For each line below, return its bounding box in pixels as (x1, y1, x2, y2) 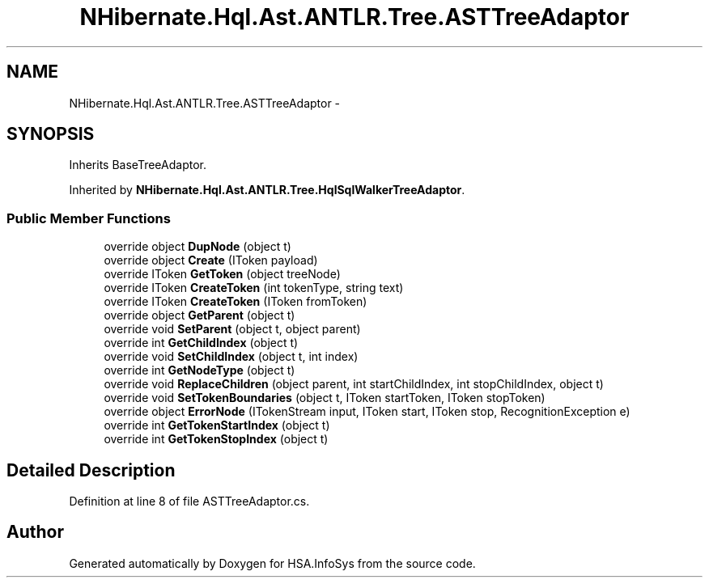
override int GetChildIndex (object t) (104, 336, 299, 350)
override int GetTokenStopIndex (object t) (104, 432, 329, 446)
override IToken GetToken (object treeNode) (104, 267, 341, 281)
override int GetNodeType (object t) (104, 363, 295, 378)
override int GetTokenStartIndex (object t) (104, 418, 330, 433)
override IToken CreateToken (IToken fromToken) (104, 294, 367, 309)
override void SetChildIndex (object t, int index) (104, 349, 359, 364)
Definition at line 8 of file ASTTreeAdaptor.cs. (69, 494, 310, 509)
